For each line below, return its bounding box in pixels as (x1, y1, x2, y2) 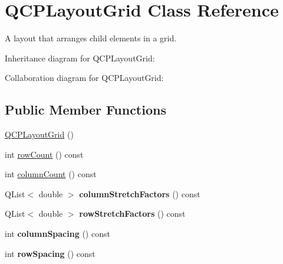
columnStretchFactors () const (79, 187, 200, 200)
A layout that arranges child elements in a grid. (5, 32, 177, 44)
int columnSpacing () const (5, 227, 110, 240)
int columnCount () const (5, 168, 97, 180)
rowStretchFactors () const (79, 207, 186, 220)
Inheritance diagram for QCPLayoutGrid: (5, 51, 155, 64)
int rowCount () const (5, 148, 84, 160)
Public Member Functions (5, 100, 166, 119)
